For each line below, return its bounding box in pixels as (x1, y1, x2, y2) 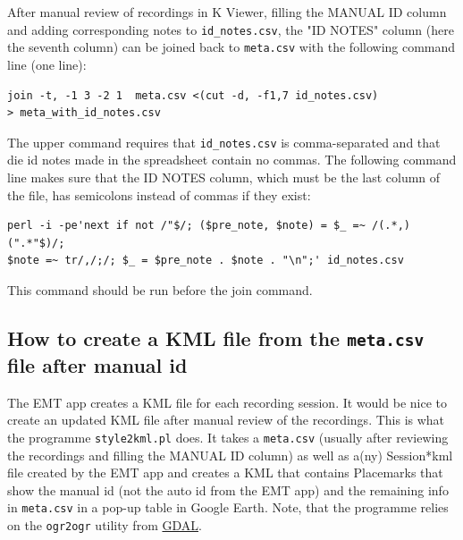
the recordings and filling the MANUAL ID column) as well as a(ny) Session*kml (7, 445, 453, 464)
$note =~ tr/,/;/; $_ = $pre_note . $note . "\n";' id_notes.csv (7, 254, 404, 267)
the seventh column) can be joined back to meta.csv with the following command (7, 38, 456, 56)
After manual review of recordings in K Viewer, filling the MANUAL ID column (7, 3, 447, 21)
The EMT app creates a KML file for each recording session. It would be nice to (7, 392, 447, 411)
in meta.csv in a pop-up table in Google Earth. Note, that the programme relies (7, 498, 449, 517)
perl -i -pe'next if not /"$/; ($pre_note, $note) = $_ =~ (7, 219, 366, 232)
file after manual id (7, 350, 188, 378)
